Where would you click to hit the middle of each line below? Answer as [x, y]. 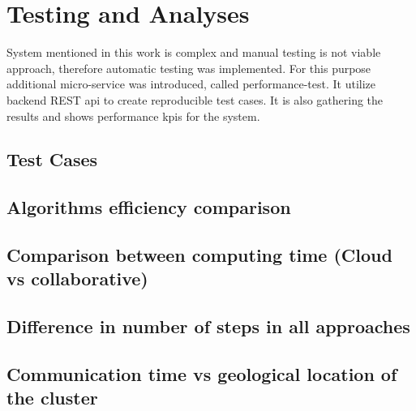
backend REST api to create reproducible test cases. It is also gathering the [195, 99]
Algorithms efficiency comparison [149, 207]
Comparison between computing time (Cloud [199, 255]
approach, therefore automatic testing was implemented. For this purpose [189, 68]
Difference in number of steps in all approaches [208, 326]
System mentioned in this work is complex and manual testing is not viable [194, 52]
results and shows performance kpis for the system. [133, 116]
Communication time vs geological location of [202, 374]
